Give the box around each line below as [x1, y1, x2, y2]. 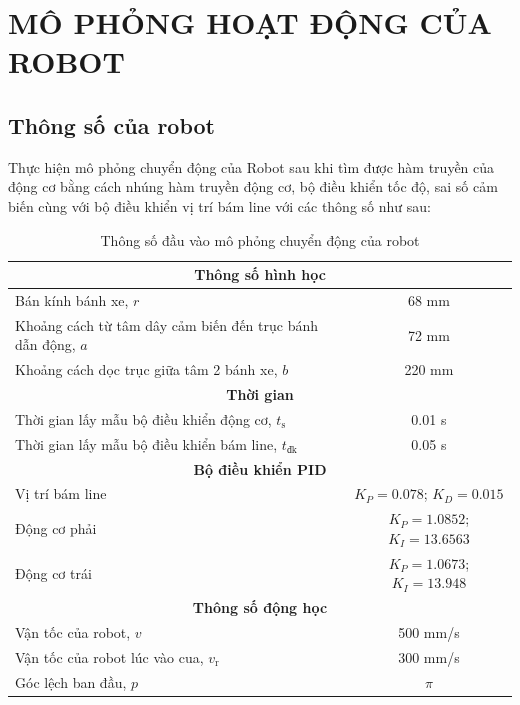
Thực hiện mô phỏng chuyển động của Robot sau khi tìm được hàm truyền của [8, 156, 495, 177]
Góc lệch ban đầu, [15, 671, 127, 692]
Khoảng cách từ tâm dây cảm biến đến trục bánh [15, 314, 318, 335]
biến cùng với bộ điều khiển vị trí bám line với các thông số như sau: [8, 195, 431, 216]
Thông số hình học [194, 264, 326, 285]
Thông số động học [192, 597, 328, 618]
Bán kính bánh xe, [15, 289, 129, 310]
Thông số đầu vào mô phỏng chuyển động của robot [100, 229, 420, 250]
